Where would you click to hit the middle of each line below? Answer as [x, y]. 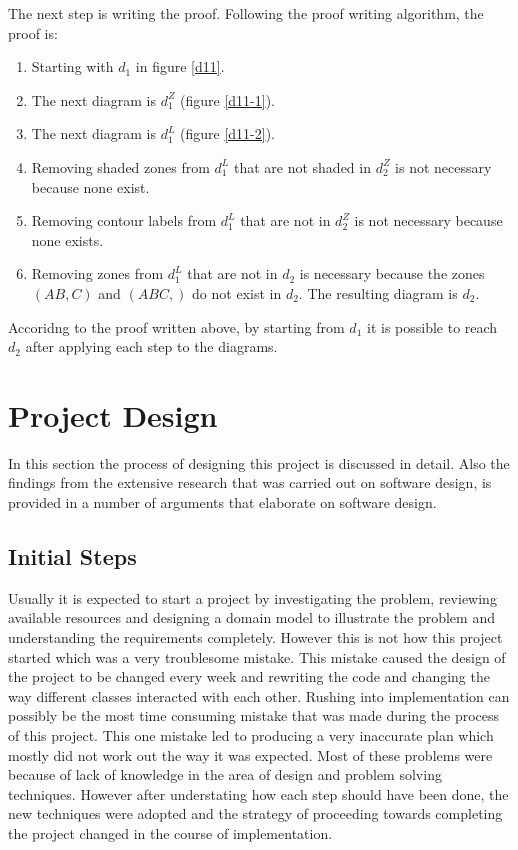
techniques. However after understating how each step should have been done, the [258, 793]
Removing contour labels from [124, 220]
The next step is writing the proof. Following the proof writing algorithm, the [246, 13]
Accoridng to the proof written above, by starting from [176, 326]
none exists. [67, 239]
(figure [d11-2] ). [227, 133]
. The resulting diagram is [378, 292]
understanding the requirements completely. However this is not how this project [255, 637]
